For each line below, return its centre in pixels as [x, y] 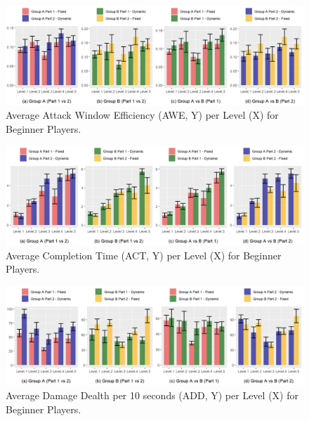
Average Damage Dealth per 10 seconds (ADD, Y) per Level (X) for [152, 395]
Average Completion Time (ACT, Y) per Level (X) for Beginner [144, 255]
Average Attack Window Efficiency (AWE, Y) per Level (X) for [142, 115]
